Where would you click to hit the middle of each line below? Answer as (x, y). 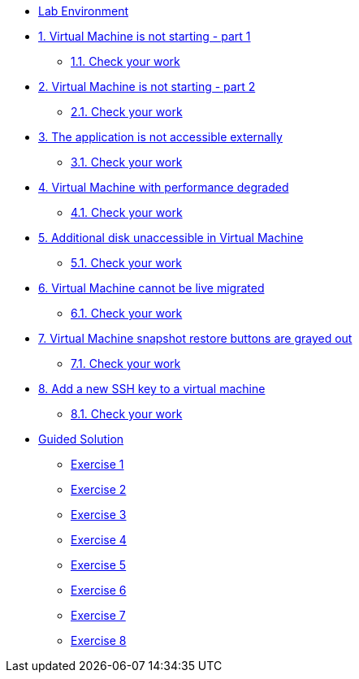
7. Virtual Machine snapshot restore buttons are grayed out (195, 338)
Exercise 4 (99, 540)
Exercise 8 (99, 640)
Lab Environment (84, 11)
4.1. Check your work (127, 212)
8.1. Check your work (127, 414)
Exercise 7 (98, 615)
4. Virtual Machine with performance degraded (164, 187)
